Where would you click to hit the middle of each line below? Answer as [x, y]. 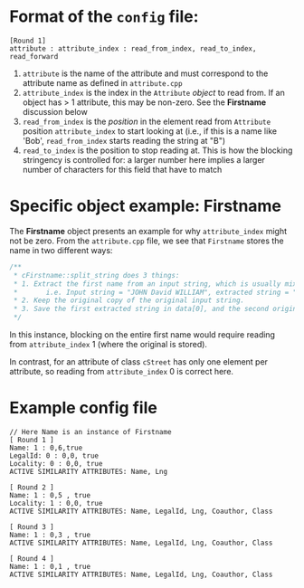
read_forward [34, 56]
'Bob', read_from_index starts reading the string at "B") [124, 140]
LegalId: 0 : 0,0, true [54, 455]
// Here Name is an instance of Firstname [90, 432]
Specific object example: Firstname [146, 206]
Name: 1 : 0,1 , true [50, 566]
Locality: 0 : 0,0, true [56, 463]
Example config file [84, 408]
